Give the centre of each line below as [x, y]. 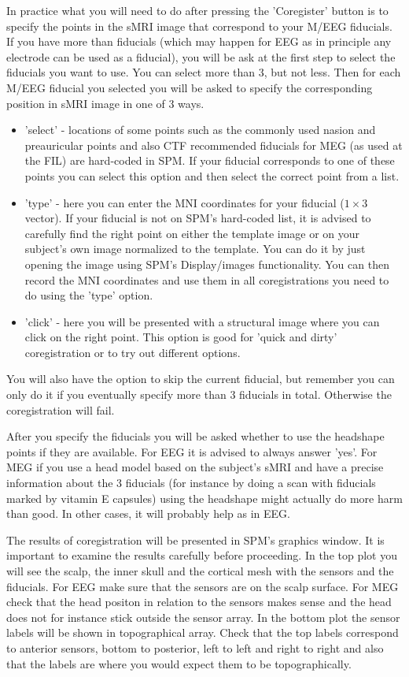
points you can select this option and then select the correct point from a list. [212, 175]
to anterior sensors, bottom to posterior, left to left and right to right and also [195, 647]
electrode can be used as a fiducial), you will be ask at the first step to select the [201, 56]
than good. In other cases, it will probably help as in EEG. [148, 513]
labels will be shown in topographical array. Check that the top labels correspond [203, 632]
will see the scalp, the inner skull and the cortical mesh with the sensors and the [200, 571]
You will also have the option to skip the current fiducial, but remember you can [201, 379]
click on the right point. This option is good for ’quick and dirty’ [181, 337]
